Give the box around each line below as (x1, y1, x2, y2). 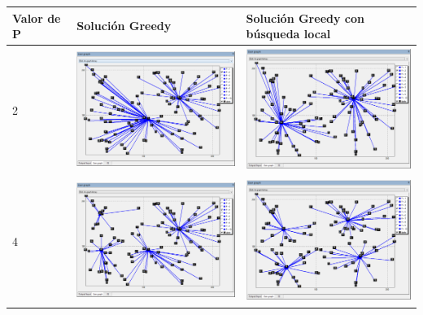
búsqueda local (246, 25, 331, 42)
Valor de (12, 9, 61, 26)
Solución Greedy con (246, 9, 364, 26)
